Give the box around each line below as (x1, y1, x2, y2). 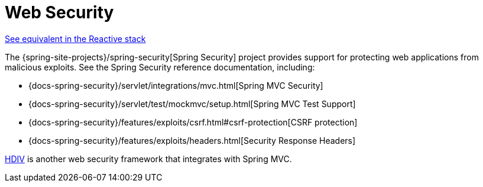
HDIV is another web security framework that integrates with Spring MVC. (5, 153, 292, 164)
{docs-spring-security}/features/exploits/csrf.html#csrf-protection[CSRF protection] (28, 117, 358, 127)
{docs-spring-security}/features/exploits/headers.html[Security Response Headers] (28, 135, 356, 146)
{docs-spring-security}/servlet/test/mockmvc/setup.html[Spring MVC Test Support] (28, 98, 356, 109)
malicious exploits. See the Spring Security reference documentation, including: (5, 62, 315, 72)
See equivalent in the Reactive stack (5, 33, 146, 44)
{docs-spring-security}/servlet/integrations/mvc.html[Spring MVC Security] (28, 80, 323, 91)
